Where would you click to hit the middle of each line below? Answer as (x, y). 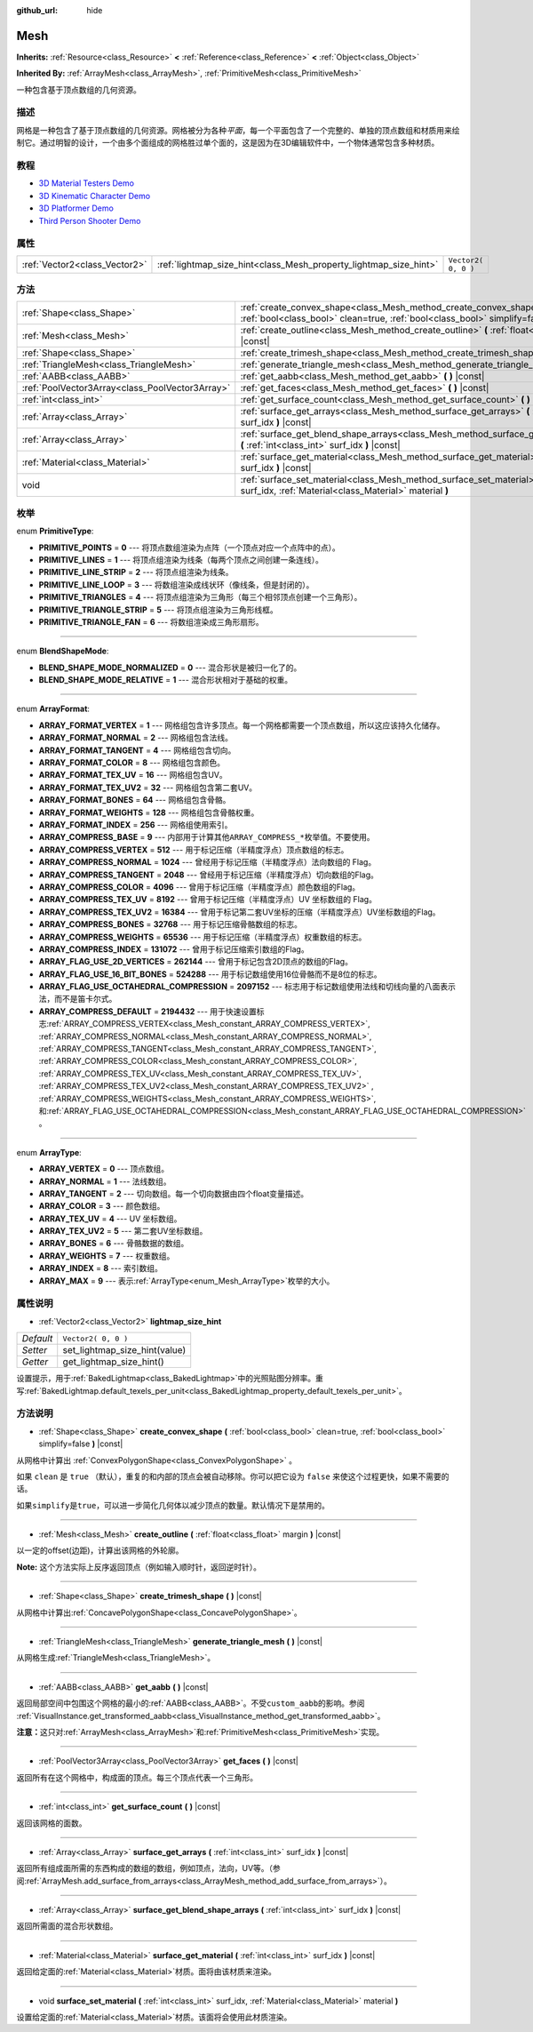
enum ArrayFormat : (53, 709)
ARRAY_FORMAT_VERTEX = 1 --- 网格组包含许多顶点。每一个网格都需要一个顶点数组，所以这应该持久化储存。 (242, 725)
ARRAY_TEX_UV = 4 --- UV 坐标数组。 (110, 1219)
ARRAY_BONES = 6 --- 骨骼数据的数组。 (114, 1244)
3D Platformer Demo (76, 208)
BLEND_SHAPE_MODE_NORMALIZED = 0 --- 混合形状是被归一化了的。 (170, 668)
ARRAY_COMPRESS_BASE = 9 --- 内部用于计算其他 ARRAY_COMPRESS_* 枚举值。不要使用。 (207, 837)
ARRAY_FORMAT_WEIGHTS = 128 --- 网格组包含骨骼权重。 (149, 812)
